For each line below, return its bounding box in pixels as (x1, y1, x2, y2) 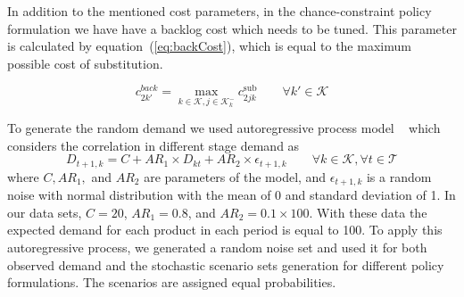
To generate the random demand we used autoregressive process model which (7, 119, 441, 137)
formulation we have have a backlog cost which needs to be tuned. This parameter (7, 19, 457, 37)
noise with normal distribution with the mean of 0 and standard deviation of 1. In (7, 186, 456, 204)
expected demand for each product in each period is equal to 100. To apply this (7, 220, 443, 239)
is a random (366, 167, 432, 186)
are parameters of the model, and (144, 167, 327, 186)
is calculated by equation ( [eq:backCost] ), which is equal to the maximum (7, 37, 411, 55)
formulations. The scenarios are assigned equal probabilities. (7, 273, 336, 292)
